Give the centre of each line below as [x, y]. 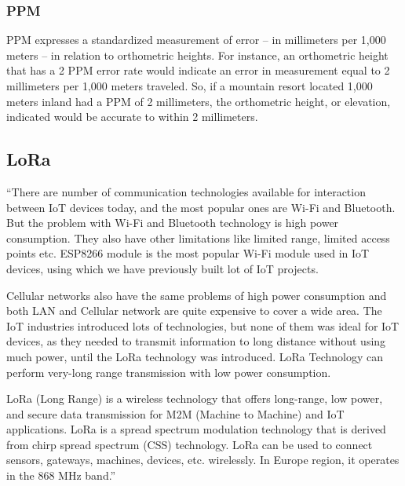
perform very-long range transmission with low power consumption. [169, 372]
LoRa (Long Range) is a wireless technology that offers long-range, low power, [195, 398]
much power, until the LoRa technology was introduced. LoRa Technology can [195, 356]
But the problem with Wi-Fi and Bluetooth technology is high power [173, 223]
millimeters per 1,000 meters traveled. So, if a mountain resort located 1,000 [190, 86]
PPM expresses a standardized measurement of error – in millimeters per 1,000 [196, 40]
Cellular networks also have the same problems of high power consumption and [197, 295]
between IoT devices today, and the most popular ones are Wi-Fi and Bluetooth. [201, 207]
